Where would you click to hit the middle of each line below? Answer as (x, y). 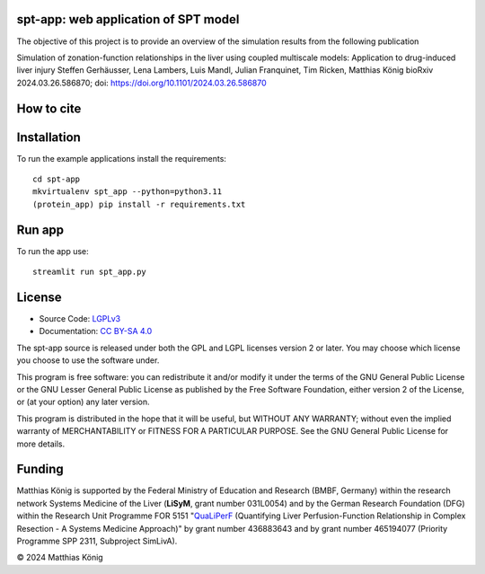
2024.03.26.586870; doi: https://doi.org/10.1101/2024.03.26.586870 (141, 83)
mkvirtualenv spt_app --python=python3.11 (128, 192)
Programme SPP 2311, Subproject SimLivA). (97, 541)
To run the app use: (53, 251)
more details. (41, 444)
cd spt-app (57, 179)
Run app (40, 230)
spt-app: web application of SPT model (128, 19)
